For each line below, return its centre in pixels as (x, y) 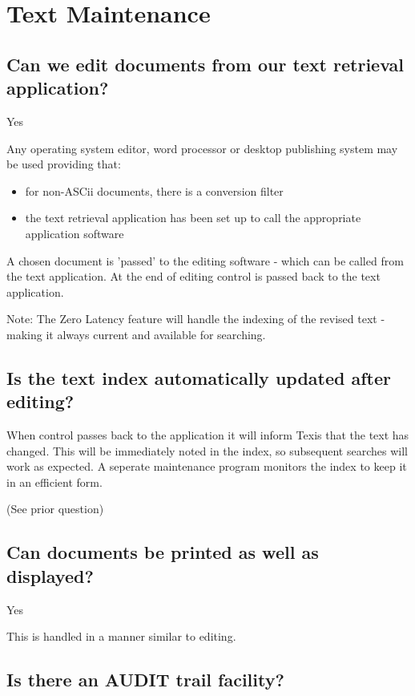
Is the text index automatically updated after (199, 377)
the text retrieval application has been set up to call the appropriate (193, 218)
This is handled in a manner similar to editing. (121, 636)
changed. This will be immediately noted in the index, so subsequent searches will (207, 450)
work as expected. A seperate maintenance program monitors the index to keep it (207, 466)
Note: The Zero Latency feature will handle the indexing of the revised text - (196, 319)
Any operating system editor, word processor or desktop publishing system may (202, 148)
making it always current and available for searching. (136, 334)
